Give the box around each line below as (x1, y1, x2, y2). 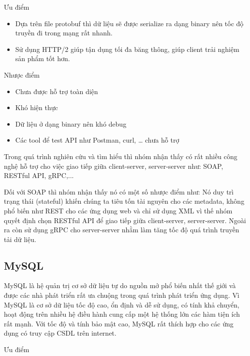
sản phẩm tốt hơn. (15, 53, 70, 64)
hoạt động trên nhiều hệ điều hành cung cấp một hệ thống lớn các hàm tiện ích (4, 309, 240, 319)
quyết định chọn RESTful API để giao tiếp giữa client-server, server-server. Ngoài (4, 215, 246, 225)
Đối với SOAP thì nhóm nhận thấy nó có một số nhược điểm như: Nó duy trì (4, 186, 234, 196)
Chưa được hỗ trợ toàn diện (15, 86, 98, 96)
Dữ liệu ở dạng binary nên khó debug (15, 118, 127, 129)
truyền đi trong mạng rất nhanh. (15, 28, 113, 38)
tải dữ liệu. (4, 234, 36, 244)
